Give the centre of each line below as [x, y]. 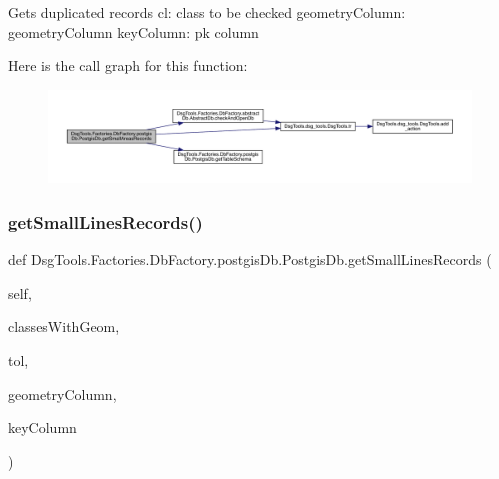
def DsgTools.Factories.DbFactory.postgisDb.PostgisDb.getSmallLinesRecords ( [250, 259]
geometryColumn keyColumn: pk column [133, 31]
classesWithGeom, [64, 326]
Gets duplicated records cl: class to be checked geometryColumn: [207, 12]
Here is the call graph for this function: [128, 65]
